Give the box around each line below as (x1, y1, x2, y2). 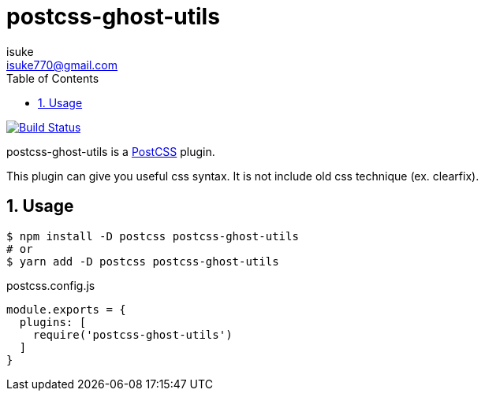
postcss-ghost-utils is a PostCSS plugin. (6, 144, 215, 158)
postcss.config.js (6, 278, 95, 292)
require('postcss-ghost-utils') (32, 328, 233, 341)
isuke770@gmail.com (6, 58, 118, 72)
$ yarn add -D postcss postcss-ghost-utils (6, 254, 279, 268)
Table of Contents (6, 71, 99, 85)
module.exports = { (6, 302, 126, 316)
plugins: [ (19, 315, 87, 328)
